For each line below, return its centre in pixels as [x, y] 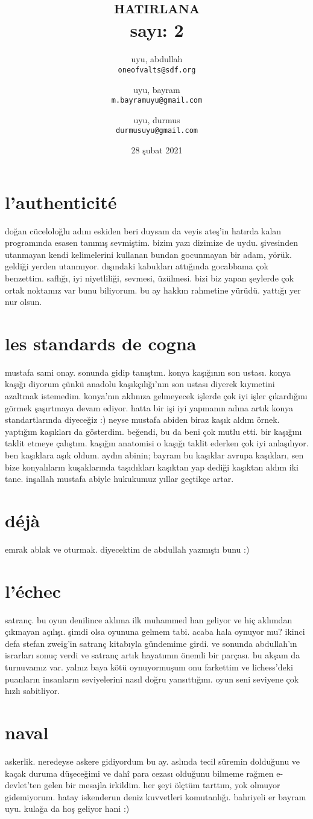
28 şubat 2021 [157, 150]
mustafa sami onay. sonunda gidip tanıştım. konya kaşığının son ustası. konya [148, 372]
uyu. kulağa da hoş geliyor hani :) [67, 808]
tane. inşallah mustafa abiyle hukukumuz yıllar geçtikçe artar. [119, 479]
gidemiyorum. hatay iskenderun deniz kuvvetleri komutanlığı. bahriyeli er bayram [156, 796]
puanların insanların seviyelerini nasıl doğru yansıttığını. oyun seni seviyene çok [152, 679]
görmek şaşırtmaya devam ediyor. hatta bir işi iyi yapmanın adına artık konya [149, 407]
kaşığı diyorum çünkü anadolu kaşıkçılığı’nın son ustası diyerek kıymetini [140, 384]
